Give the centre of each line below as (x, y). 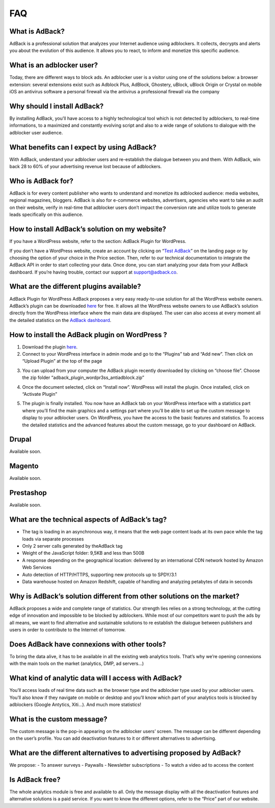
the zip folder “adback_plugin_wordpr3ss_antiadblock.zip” (83, 378)
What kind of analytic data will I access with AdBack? (96, 678)
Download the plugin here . (50, 347)
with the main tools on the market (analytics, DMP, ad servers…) (77, 664)
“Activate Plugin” (40, 394)
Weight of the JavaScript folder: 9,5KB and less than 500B (83, 553)
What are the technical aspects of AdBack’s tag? (88, 520)
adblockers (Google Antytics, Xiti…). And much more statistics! (75, 704)
